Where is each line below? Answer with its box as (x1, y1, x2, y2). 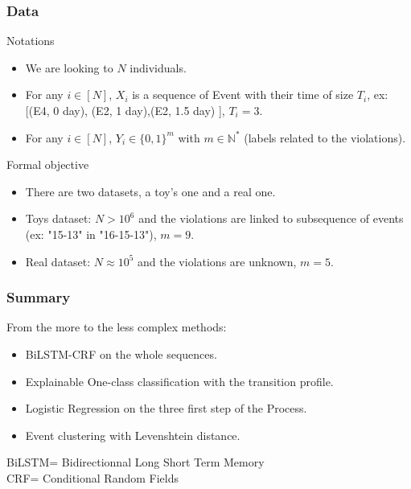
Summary (6, 287, 71, 307)
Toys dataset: (25, 210, 92, 227)
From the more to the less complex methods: (6, 318, 227, 335)
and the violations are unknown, (138, 253, 297, 269)
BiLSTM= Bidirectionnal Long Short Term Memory (6, 454, 265, 471)
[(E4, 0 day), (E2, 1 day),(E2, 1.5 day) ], (25, 102, 225, 118)
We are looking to (25, 59, 113, 76)
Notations (6, 32, 55, 49)
